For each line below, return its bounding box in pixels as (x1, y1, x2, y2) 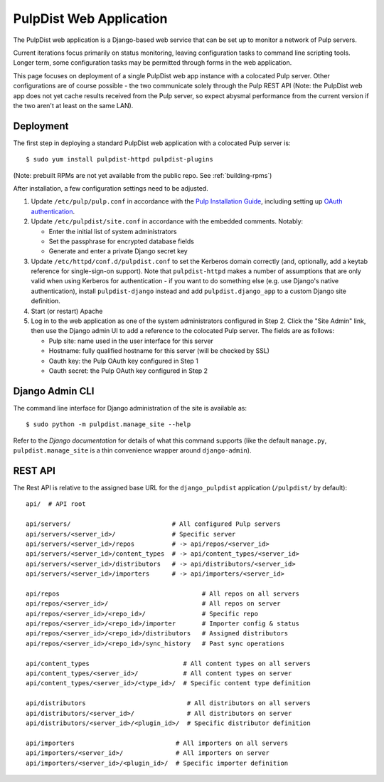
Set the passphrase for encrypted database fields (48, 237, 195, 245)
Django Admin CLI (13, 385, 95, 397)
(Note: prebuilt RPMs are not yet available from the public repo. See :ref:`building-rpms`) (13, 171, 272, 179)
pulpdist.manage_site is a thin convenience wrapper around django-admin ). (13, 446, 252, 455)
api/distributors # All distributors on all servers (26, 699, 311, 707)
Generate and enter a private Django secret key (48, 247, 188, 255)
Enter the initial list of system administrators (48, 227, 177, 236)
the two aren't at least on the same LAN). (13, 101, 134, 110)
